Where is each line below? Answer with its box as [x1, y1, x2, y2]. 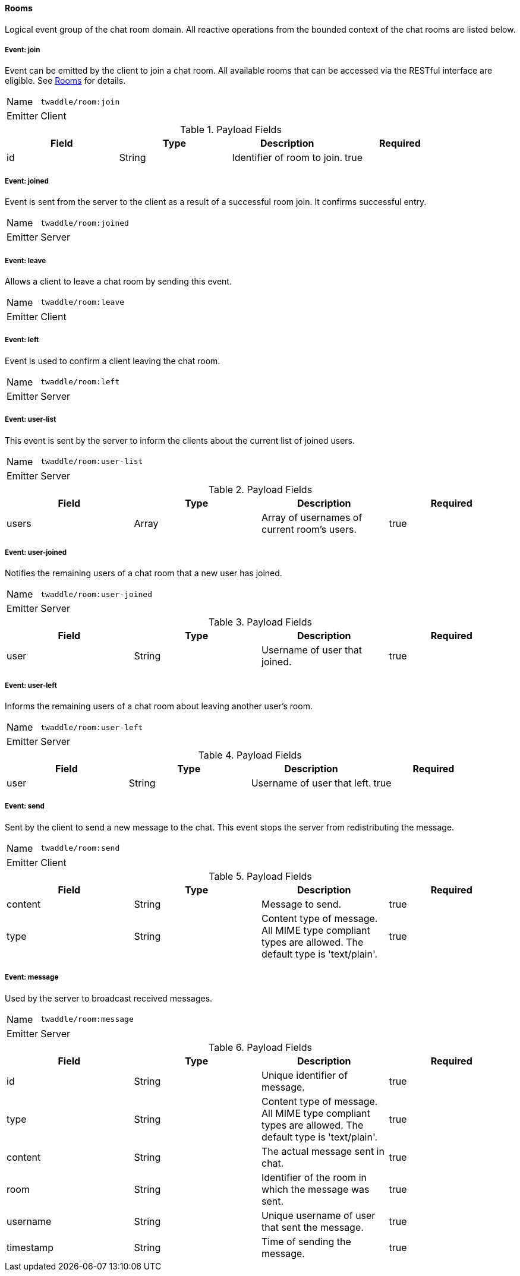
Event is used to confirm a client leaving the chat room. [5, 355, 220, 366]
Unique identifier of [261, 1069, 348, 1081]
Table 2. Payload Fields [208, 483, 313, 495]
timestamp [7, 1241, 54, 1253]
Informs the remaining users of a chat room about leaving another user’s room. [5, 701, 313, 712]
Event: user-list [5, 415, 56, 424]
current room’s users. [261, 523, 357, 535]
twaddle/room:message [40, 1015, 134, 1024]
